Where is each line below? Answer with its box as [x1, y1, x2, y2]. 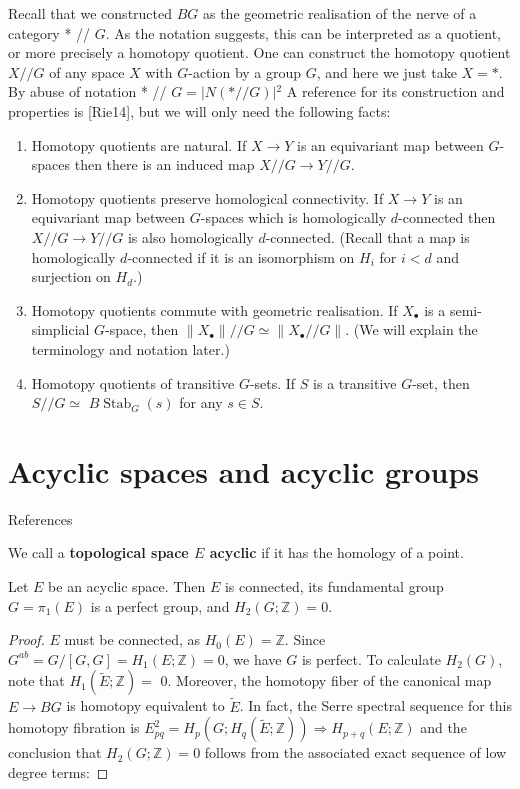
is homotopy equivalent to [66, 695, 225, 716]
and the [420, 717, 467, 738]
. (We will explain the [345, 319, 478, 340]
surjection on [31, 266, 111, 287]
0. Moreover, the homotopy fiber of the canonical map [160, 670, 492, 691]
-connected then [398, 207, 496, 228]
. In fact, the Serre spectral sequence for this [239, 695, 512, 716]
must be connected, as [64, 629, 201, 650]
